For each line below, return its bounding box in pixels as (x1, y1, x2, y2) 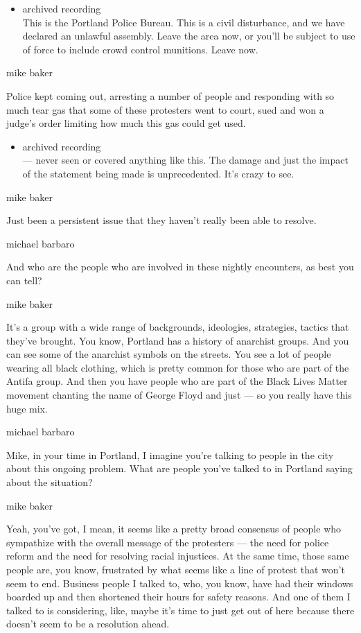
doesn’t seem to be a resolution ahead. (6, 616, 170, 631)
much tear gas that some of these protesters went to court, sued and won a (6, 102, 324, 116)
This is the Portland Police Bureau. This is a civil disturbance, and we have (22, 15, 345, 29)
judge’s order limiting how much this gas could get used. (6, 116, 246, 130)
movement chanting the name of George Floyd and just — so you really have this (6, 388, 352, 402)
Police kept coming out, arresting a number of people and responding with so (6, 88, 335, 103)
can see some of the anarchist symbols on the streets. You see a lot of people (6, 347, 331, 361)
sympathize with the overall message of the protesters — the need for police (6, 535, 329, 549)
